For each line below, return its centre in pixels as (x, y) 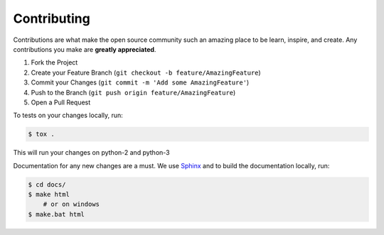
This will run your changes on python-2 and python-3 (91, 153)
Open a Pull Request (61, 102)
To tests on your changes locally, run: (68, 115)
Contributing (52, 18)
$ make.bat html (57, 214)
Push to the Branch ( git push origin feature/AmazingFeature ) (133, 92)
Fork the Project (54, 62)
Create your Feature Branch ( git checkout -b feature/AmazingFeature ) (146, 72)
